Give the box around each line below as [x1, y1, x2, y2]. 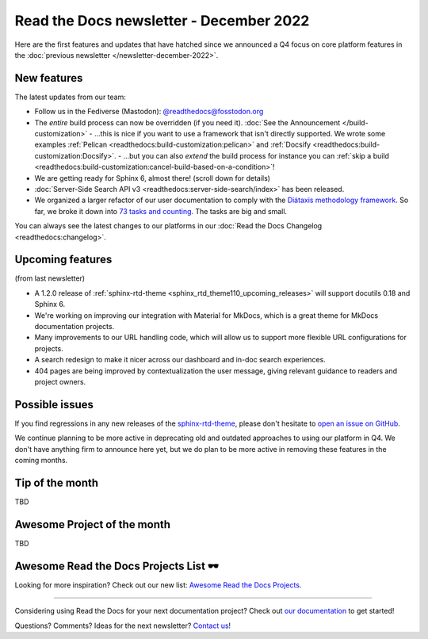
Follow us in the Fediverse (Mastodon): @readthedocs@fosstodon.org [34, 107, 264, 117]
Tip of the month [14, 476, 99, 489]
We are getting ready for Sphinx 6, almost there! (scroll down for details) [34, 173, 271, 182]
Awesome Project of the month [14, 518, 170, 531]
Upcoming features [14, 253, 113, 266]
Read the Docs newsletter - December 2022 [14, 12, 310, 29]
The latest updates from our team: [14, 92, 126, 101]
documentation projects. [34, 322, 115, 331]
